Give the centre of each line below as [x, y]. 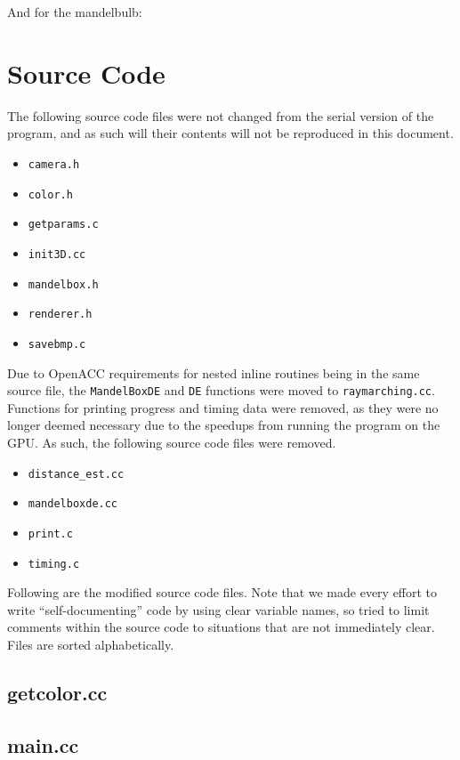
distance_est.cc [76, 474]
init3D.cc [57, 254]
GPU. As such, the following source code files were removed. [172, 442]
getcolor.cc [57, 692]
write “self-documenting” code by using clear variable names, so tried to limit [218, 609]
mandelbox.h [63, 284]
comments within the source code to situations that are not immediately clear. [221, 627]
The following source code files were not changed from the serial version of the [221, 115]
